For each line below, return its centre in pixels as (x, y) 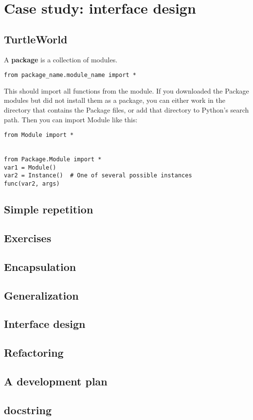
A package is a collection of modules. (61, 59)
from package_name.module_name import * (70, 75)
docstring (28, 410)
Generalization (41, 295)
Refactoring (34, 353)
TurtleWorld (36, 39)
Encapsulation (40, 266)
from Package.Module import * (53, 160)
